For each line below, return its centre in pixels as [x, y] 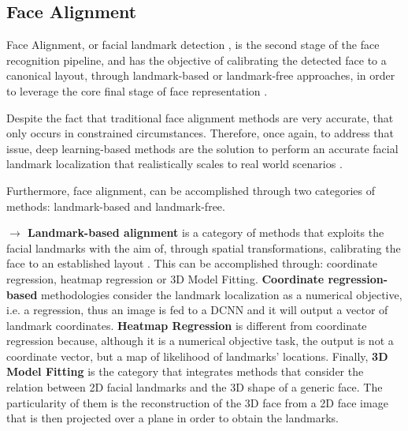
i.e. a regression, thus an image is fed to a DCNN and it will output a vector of [197, 310]
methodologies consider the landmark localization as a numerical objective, [222, 294]
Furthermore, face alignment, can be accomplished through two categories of [191, 190]
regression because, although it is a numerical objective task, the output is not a [200, 341]
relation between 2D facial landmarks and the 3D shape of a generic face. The [195, 387]
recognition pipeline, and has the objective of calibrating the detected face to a [197, 60]
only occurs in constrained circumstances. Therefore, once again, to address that [200, 133]
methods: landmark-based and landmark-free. [116, 206]
